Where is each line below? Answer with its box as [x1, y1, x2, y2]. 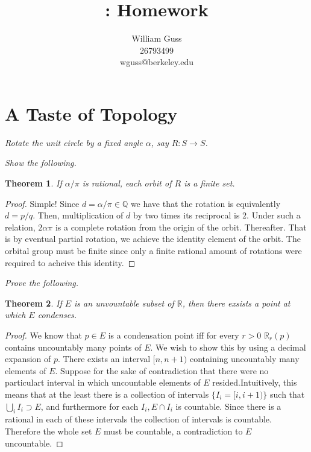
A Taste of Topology [5, 101, 178, 126]
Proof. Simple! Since [5, 197, 80, 209]
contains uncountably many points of [5, 340, 142, 353]
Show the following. [5, 156, 77, 169]
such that [270, 387, 305, 400]
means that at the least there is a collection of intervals [5, 387, 209, 400]
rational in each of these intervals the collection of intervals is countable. [5, 413, 272, 425]
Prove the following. [5, 276, 79, 289]
